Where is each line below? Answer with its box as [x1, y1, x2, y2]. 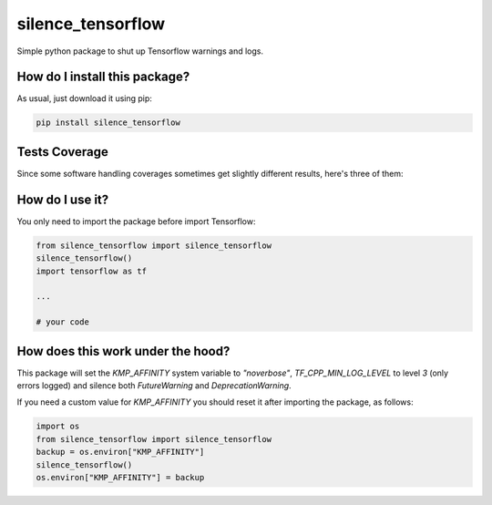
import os [36, 421, 80, 432]
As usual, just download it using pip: [16, 93, 152, 104]
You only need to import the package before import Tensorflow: [16, 215, 256, 227]
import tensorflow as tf [36, 265, 148, 276]
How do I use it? [16, 191, 109, 207]
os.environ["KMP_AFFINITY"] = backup [36, 472, 205, 482]
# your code [36, 317, 90, 327]
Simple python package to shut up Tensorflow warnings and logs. [16, 46, 264, 57]
